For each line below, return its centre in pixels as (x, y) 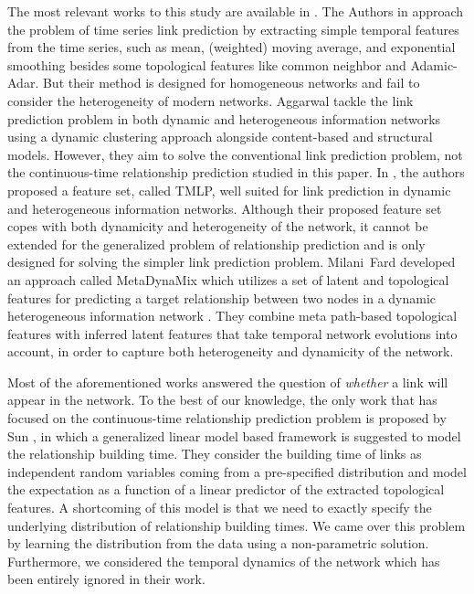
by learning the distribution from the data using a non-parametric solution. (218, 543)
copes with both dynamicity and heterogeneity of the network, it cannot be (218, 226)
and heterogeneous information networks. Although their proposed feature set (225, 208)
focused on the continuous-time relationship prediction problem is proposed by (227, 418)
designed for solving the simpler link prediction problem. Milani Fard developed (232, 262)
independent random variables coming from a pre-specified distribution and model (237, 471)
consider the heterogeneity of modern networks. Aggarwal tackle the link (211, 100)
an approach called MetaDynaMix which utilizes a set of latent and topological (228, 279)
